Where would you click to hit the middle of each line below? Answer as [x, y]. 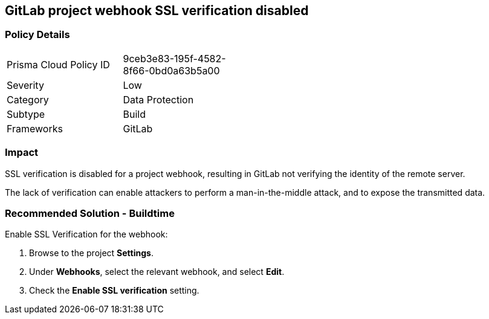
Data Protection [158, 99]
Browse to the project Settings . [91, 253]
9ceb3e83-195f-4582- [174, 58]
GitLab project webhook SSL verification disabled [157, 11]
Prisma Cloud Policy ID [58, 64]
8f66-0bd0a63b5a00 [171, 70]
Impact [22, 153]
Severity [25, 85]
